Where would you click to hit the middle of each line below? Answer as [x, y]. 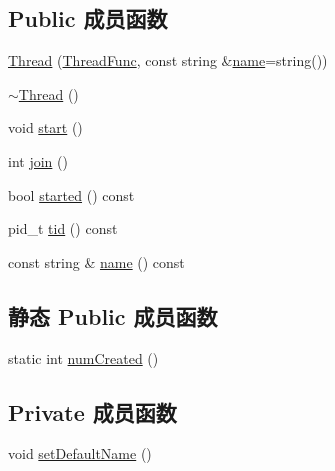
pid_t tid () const [63, 228]
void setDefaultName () [80, 453]
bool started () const [71, 194]
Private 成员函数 [92, 411]
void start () [45, 127]
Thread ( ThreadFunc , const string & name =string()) [168, 60]
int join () [38, 160]
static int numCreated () [83, 357]
